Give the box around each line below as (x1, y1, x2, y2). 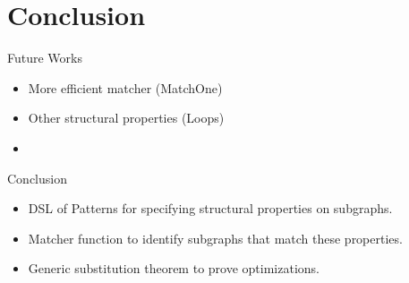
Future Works (7, 48, 82, 67)
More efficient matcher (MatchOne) (28, 78, 223, 97)
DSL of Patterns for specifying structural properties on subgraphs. (28, 199, 393, 218)
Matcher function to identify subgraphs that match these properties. (28, 228, 403, 247)
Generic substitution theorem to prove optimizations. (28, 259, 320, 278)
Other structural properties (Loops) (28, 108, 225, 127)
